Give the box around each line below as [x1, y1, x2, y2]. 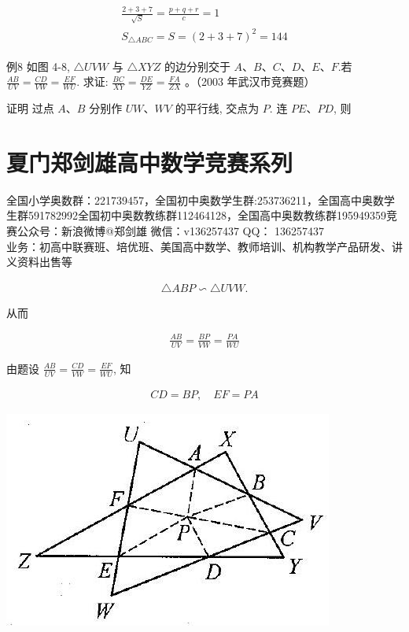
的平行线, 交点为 [175, 100, 260, 116]
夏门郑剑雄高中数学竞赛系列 [6, 146, 293, 178]
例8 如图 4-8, [6, 57, 70, 74]
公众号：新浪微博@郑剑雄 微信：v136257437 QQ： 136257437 [17, 222, 325, 238]
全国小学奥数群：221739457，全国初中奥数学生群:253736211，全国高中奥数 [6, 191, 384, 208]
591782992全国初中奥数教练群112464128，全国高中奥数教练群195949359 [28, 207, 386, 224]
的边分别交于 [164, 57, 230, 74]
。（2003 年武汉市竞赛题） [184, 73, 315, 90]
